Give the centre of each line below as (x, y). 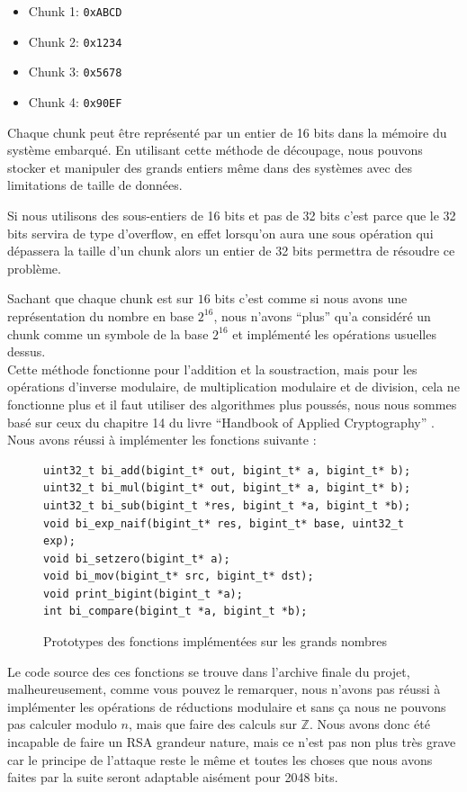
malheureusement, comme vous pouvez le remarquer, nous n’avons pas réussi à (224, 689)
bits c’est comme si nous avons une (311, 298)
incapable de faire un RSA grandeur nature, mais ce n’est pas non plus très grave (232, 742)
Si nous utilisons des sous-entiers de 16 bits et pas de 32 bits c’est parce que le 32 (232, 215)
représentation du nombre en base (101, 315)
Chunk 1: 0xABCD (75, 11)
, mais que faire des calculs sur (212, 724)
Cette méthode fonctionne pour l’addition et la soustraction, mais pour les (212, 369)
